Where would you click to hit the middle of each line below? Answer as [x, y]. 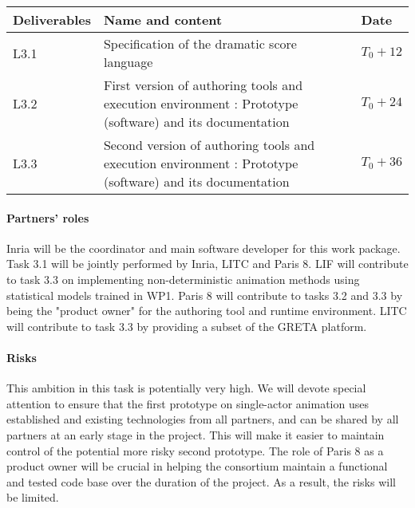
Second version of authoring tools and [209, 145]
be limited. [33, 497]
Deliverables [52, 20]
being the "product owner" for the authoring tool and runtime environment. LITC [207, 311]
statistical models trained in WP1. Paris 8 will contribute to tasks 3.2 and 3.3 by [205, 295]
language [128, 62]
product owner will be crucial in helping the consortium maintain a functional [197, 466]
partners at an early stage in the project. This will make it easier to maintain [196, 434]
